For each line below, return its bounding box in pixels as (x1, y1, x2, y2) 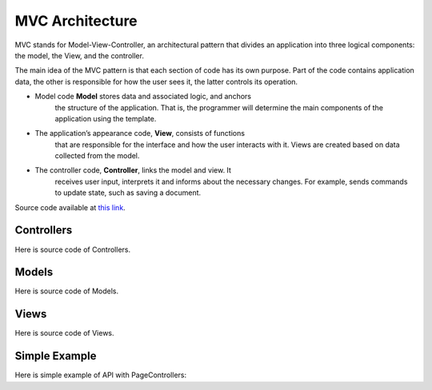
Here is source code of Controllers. (14, 245, 131, 254)
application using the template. (54, 113, 157, 123)
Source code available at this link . (14, 202, 126, 212)
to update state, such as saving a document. (54, 188, 202, 197)
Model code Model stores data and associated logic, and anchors (34, 92, 252, 101)
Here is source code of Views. (14, 328, 115, 338)
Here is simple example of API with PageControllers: (14, 370, 187, 380)
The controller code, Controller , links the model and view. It (34, 165, 232, 175)
